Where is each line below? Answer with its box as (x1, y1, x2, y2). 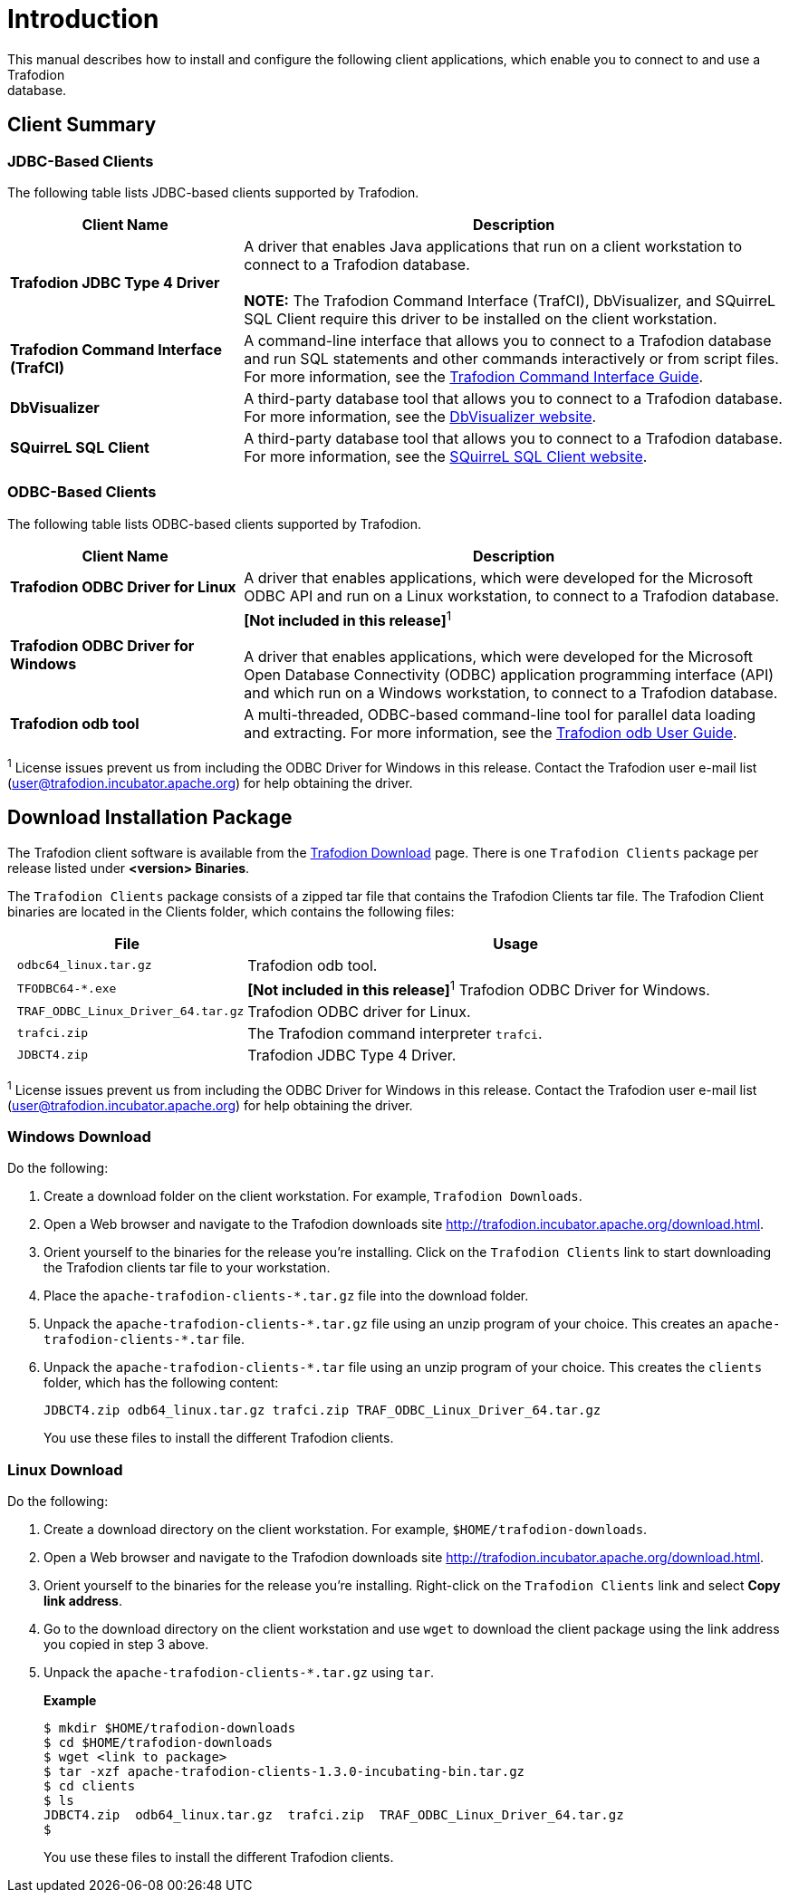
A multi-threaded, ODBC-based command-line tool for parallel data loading (244, 705, 756, 724)
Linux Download (7, 1460, 123, 1479)
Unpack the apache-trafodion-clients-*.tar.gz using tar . (43, 1665, 435, 1681)
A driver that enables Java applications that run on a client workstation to (244, 236, 743, 255)
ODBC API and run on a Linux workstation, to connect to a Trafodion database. (244, 586, 780, 605)
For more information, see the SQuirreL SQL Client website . (244, 446, 648, 465)
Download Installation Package (7, 806, 293, 830)
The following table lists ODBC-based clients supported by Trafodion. (7, 515, 422, 532)
